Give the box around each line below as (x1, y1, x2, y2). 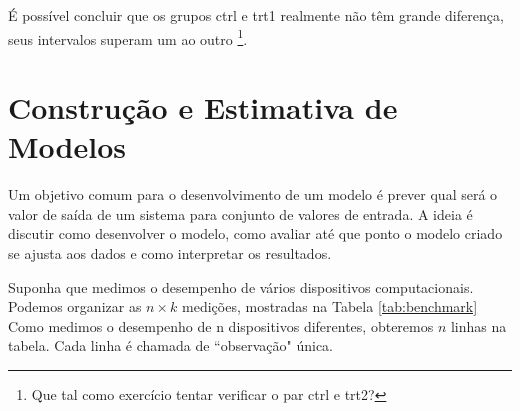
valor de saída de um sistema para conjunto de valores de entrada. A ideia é (8, 203, 473, 224)
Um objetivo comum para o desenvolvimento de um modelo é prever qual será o (8, 184, 498, 205)
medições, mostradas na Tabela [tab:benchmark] (182, 296, 478, 317)
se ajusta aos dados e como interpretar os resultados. (8, 242, 332, 263)
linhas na (450, 315, 507, 336)
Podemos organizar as (8, 296, 142, 317)
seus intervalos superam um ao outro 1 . (8, 25, 248, 49)
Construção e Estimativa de (8, 87, 398, 128)
